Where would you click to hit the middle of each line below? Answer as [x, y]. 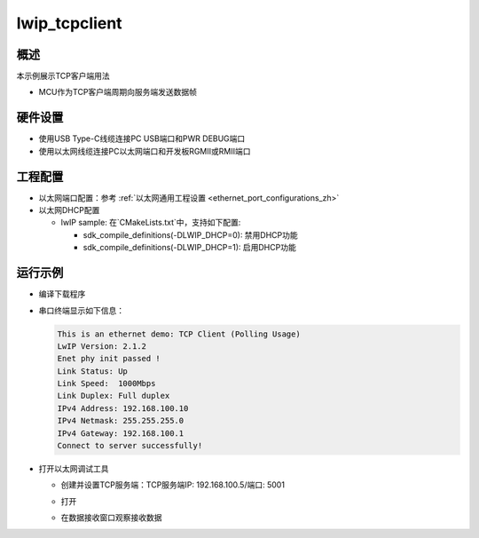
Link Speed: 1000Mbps [106, 384]
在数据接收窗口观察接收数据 [111, 518]
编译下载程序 [62, 294]
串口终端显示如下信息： [81, 310]
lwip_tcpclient [70, 23]
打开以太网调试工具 [74, 469]
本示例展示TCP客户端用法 [63, 76]
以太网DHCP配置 [69, 210]
